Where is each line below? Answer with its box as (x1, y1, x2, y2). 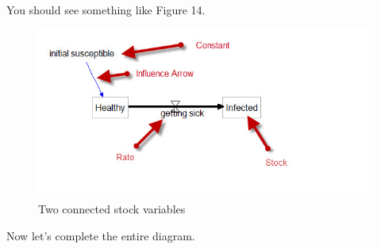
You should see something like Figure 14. (6, 2, 206, 17)
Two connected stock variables (38, 201, 186, 217)
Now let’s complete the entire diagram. (6, 227, 195, 243)
